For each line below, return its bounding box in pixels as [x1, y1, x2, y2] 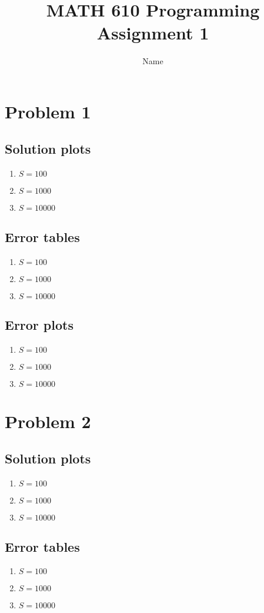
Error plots [5, 315, 73, 333]
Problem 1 [5, 99, 91, 123]
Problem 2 [5, 409, 91, 433]
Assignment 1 [96, 21, 209, 45]
